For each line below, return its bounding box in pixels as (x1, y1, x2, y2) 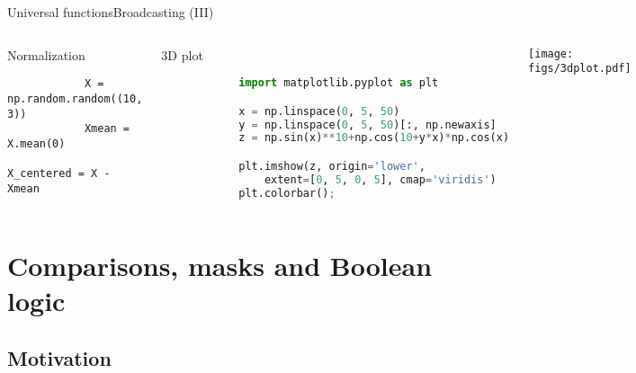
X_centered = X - (7, 167, 111, 181)
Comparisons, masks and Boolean (7, 246, 433, 283)
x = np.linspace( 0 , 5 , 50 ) (238, 104, 400, 118)
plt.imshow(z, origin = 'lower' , (238, 160, 425, 173)
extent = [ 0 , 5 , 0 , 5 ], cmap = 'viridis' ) (264, 173, 497, 186)
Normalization (7, 45, 85, 64)
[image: (528, 47, 574, 60)
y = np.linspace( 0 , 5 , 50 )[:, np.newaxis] (238, 118, 497, 131)
